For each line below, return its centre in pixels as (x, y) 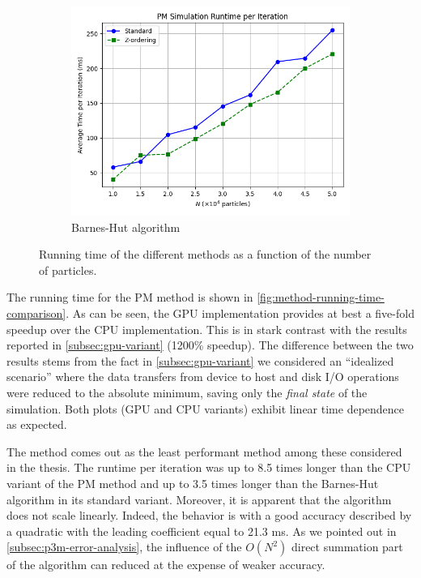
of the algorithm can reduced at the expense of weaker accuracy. (166, 565)
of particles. (68, 270)
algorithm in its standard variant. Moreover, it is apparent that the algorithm (199, 499)
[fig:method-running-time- (321, 297)
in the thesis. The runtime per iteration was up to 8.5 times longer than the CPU (209, 467)
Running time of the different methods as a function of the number (205, 254)
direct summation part (347, 547)
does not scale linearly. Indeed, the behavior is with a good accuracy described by (209, 515)
